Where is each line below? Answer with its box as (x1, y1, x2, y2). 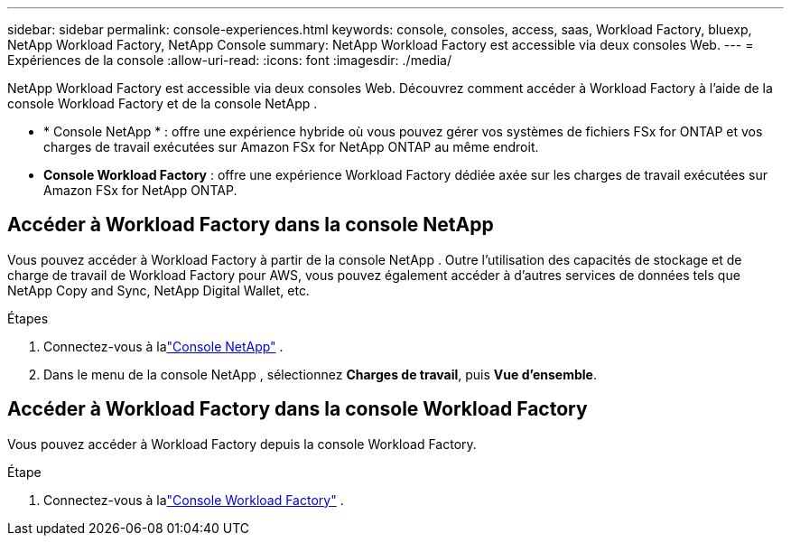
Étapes (7, 310, 49, 326)
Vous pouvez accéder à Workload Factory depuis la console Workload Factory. (7, 435, 477, 452)
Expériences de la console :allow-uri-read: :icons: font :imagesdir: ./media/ (7, 52, 451, 68)
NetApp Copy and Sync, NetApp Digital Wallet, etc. (7, 282, 310, 298)
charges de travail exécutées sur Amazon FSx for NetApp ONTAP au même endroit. (43, 139, 539, 154)
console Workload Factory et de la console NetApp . (7, 96, 318, 111)
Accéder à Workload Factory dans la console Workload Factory (7, 398, 588, 421)
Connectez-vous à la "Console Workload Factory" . (43, 492, 344, 508)
